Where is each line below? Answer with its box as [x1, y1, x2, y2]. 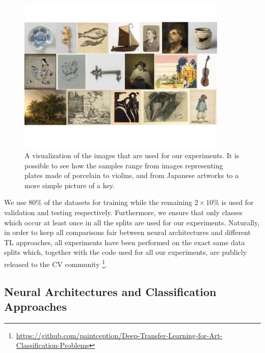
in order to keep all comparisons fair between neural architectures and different [4, 227, 251, 238]
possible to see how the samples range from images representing [24, 160, 223, 170]
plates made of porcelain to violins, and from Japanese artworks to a [24, 170, 239, 181]
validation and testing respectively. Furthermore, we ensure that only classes [4, 207, 243, 218]
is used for [221, 197, 254, 208]
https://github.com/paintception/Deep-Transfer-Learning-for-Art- [16, 330, 223, 340]
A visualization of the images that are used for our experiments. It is [24, 150, 240, 161]
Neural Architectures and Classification [4, 283, 217, 299]
